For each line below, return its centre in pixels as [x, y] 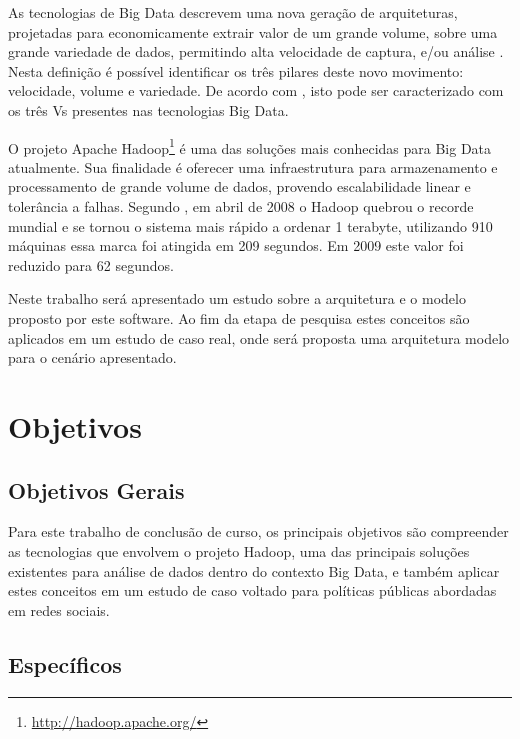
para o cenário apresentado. [92, 357]
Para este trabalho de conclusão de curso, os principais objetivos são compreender [258, 531]
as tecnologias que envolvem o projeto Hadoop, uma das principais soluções [239, 550]
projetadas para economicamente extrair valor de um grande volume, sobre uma [253, 31]
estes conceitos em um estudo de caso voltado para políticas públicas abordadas [252, 590]
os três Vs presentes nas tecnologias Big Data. [148, 109]
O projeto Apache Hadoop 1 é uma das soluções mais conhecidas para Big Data [250, 146]
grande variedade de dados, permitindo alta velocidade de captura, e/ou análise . [256, 51]
